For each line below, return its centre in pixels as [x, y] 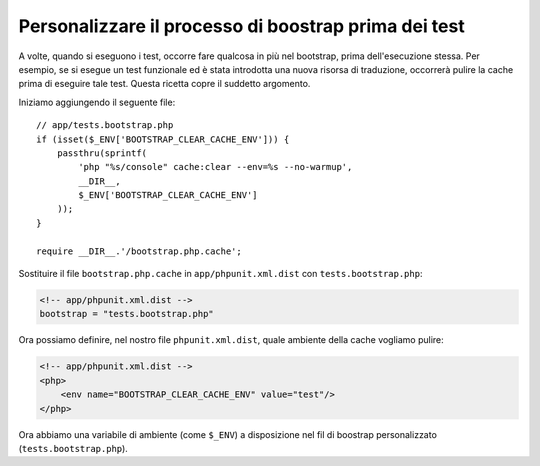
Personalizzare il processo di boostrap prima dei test [241, 26]
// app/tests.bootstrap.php [105, 125]
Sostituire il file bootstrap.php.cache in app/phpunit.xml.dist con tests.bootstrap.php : [220, 274]
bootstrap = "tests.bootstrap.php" [126, 314]
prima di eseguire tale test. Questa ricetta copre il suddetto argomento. [164, 84]
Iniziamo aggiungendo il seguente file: [97, 102]
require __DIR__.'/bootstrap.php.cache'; [139, 251]
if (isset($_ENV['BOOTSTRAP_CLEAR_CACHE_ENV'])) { [163, 139]
